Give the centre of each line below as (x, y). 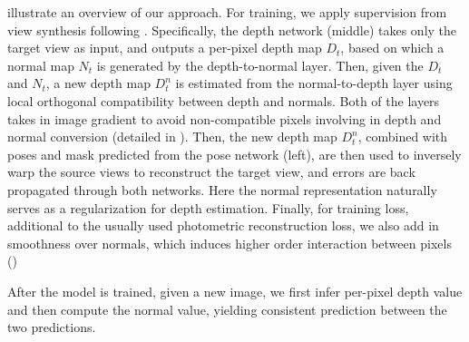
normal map (41, 65)
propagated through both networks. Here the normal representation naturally (222, 189)
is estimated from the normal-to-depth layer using (314, 83)
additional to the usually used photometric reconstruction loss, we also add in (223, 225)
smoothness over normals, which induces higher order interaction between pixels (230, 243)
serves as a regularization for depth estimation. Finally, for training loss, (208, 207)
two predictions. (52, 327)
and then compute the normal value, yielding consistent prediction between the (227, 309)
